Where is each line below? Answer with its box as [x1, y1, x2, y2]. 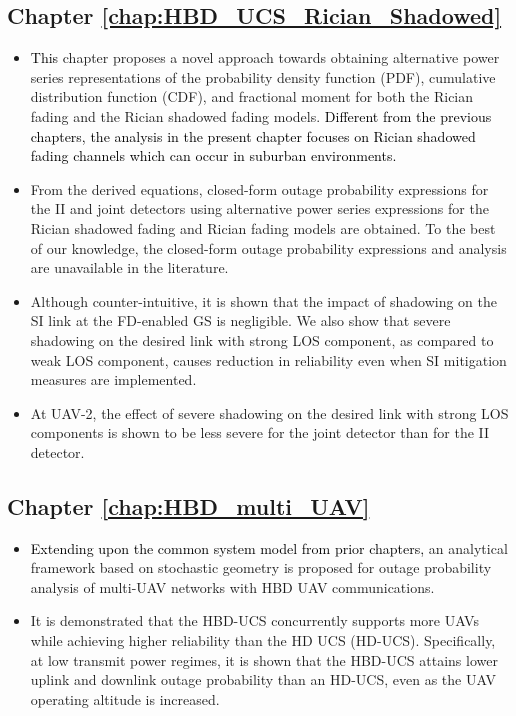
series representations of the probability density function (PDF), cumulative [30, 66, 496, 87]
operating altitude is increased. [30, 688, 220, 709]
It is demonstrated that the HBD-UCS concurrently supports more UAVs [30, 610, 479, 631]
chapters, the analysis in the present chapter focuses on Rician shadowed [30, 125, 476, 146]
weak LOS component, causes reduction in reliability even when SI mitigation [30, 349, 507, 370]
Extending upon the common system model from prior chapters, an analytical [30, 537, 508, 558]
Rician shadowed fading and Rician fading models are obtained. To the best [30, 217, 496, 238]
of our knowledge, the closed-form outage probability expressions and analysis [30, 237, 507, 258]
